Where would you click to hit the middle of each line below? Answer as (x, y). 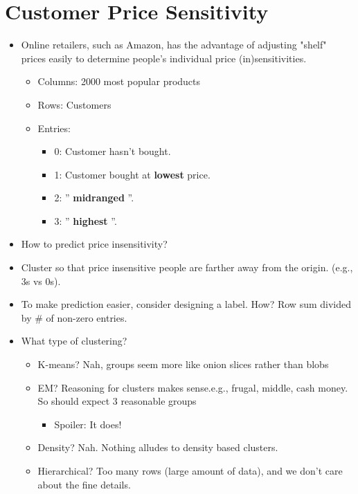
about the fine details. (84, 484)
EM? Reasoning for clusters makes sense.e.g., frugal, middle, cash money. (193, 387)
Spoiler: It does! (88, 424)
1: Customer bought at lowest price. (132, 174)
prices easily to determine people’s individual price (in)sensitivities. (164, 58)
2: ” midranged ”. (94, 198)
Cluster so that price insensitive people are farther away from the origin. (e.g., (187, 267)
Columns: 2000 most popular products (119, 81)
